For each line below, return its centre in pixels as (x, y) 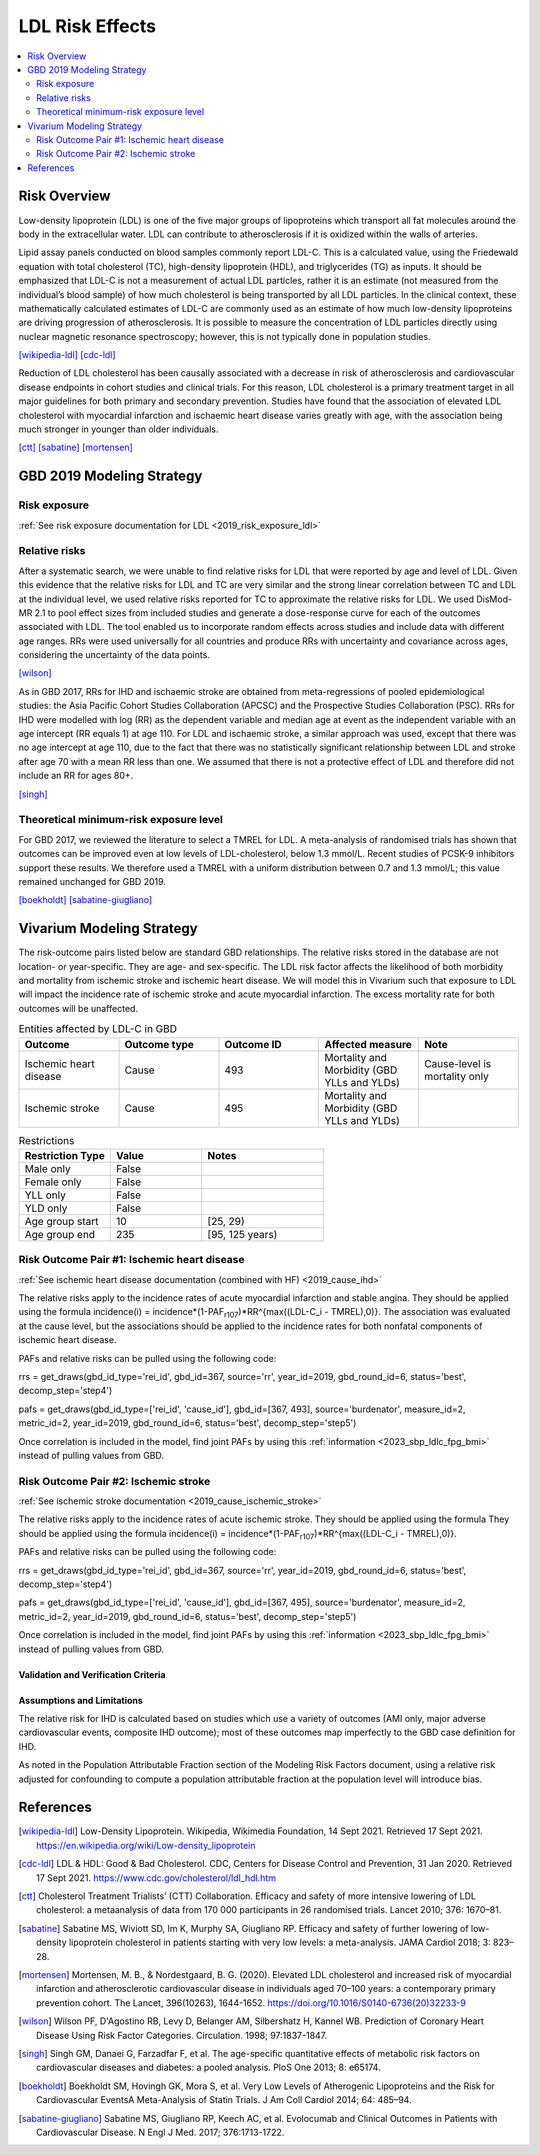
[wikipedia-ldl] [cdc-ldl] (67, 355)
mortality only (456, 1076)
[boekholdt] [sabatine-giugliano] (85, 900)
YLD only (46, 1208)
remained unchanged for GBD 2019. (92, 881)
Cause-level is (457, 1063)
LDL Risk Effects (87, 26)
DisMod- (494, 599)
